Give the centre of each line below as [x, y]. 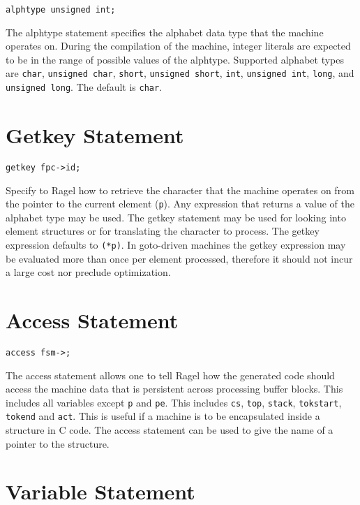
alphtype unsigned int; [61, 10]
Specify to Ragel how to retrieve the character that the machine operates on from [180, 190]
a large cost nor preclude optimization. [88, 272]
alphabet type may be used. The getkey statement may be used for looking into [176, 217]
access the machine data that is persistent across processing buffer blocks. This [174, 389]
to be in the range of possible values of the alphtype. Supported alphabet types [175, 59]
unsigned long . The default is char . [84, 87]
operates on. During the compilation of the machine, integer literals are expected [178, 46]
